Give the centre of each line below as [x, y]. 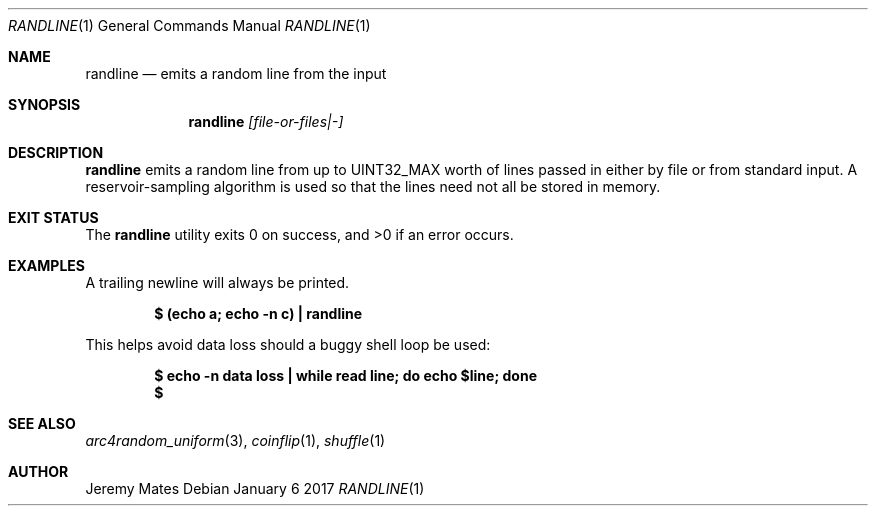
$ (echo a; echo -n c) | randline [258, 313]
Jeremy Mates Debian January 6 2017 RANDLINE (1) [255, 488]
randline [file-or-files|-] [266, 121]
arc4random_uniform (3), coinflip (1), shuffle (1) [235, 440]
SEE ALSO [42, 423]
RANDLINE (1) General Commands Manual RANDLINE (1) [189, 25]
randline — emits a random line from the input [236, 73]
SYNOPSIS [44, 104]
